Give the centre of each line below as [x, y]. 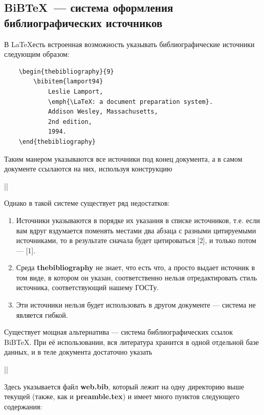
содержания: [23, 406]
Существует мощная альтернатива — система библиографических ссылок [119, 332]
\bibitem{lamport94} [68, 82]
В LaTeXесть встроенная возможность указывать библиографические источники [129, 44]
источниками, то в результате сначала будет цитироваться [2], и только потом [136, 240]
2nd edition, [70, 122]
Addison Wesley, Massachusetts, [103, 112]
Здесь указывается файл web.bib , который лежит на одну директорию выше [124, 386]
